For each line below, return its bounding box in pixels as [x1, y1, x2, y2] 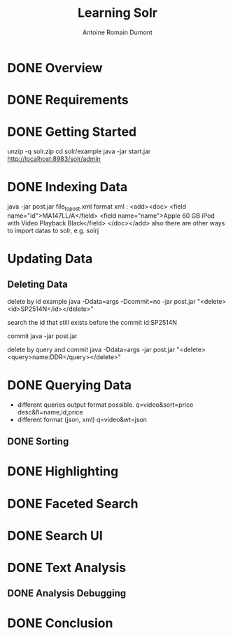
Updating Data [7, 251, 93, 267]
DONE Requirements [7, 92, 129, 108]
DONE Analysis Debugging [7, 587, 127, 599]
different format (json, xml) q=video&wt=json [17, 415, 147, 424]
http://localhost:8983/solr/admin [7, 155, 101, 163]
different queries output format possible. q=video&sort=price [17, 400, 194, 409]
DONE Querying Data [7, 377, 132, 393]
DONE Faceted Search [7, 496, 139, 512]
